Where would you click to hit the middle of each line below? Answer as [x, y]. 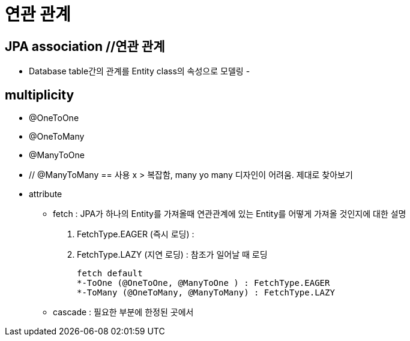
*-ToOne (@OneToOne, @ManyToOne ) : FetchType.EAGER [203, 283]
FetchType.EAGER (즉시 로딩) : [136, 234]
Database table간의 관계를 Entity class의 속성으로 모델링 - [140, 71]
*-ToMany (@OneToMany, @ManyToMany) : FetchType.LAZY [206, 293]
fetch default [110, 274]
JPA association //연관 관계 [85, 46]
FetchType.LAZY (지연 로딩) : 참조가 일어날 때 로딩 [172, 255]
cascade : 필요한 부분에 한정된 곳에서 [123, 312]
